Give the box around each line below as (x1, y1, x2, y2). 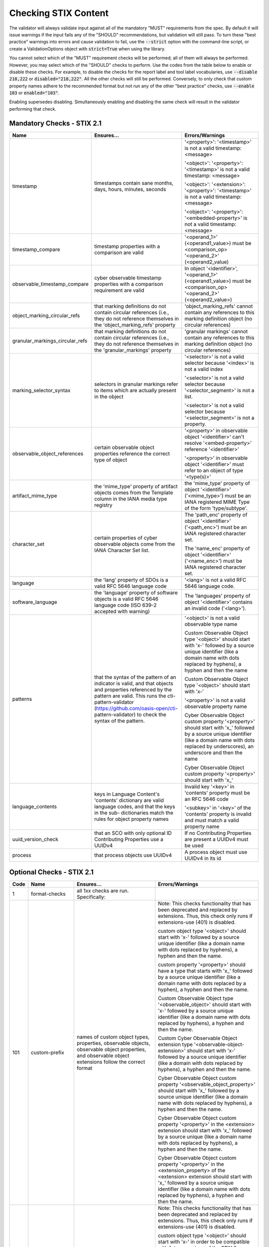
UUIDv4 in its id (184, 854, 221, 861)
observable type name (184, 621, 238, 627)
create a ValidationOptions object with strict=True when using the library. (9, 45, 165, 52)
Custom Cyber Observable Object (157, 1035, 238, 1042)
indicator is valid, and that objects (94, 680, 174, 687)
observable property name (184, 703, 248, 710)
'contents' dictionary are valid (94, 797, 164, 804)
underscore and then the (184, 749, 243, 756)
